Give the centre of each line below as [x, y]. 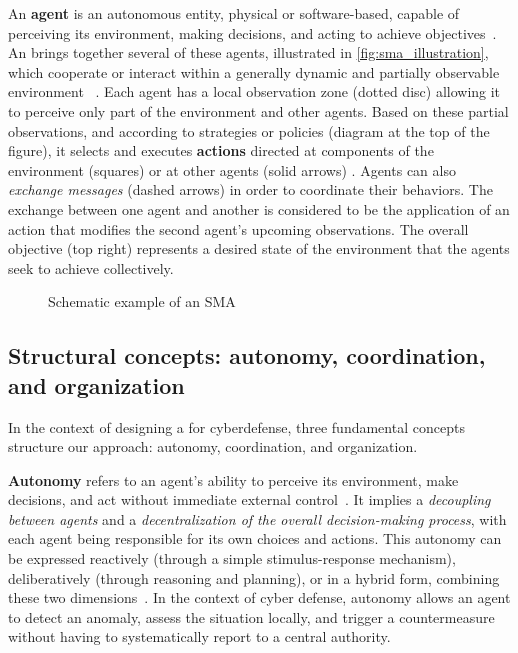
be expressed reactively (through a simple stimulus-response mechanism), [232, 558]
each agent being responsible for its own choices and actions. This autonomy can [255, 538]
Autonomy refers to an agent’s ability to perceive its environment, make [233, 479]
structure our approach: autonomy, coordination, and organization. [213, 446]
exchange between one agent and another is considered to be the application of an [259, 208]
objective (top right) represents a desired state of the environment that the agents [259, 248]
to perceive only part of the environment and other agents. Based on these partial [258, 110]
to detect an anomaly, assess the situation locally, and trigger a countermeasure [251, 616]
